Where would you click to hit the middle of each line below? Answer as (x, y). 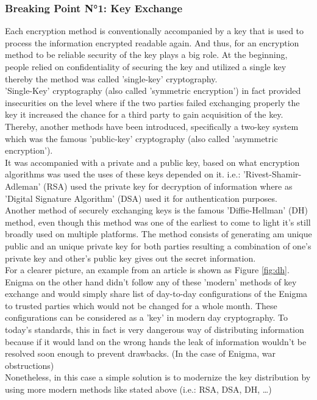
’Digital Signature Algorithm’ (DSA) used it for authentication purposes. (141, 198)
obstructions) (30, 365)
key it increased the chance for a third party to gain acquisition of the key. (144, 114)
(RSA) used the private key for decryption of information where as (168, 186)
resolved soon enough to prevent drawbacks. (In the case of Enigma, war (140, 353)
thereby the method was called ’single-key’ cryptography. (111, 78)
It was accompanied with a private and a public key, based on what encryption (152, 162)
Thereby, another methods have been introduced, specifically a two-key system (152, 126)
